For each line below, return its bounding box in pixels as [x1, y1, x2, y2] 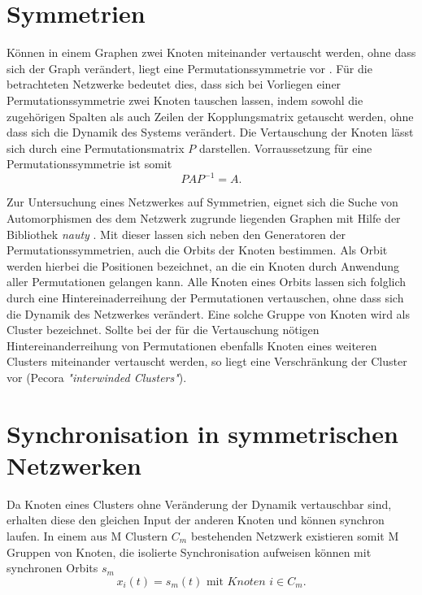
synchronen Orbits [7, 559, 98, 576]
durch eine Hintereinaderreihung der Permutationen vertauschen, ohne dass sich [7, 289, 404, 306]
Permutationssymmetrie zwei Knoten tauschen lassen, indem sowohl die [7, 91, 363, 108]
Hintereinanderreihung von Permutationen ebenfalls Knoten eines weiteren [7, 337, 377, 354]
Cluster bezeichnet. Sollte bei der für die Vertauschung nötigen [7, 321, 320, 338]
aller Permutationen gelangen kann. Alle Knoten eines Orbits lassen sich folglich [7, 273, 407, 290]
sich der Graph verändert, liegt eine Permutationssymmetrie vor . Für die [7, 59, 372, 76]
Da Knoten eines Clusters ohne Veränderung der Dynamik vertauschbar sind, [7, 495, 392, 512]
